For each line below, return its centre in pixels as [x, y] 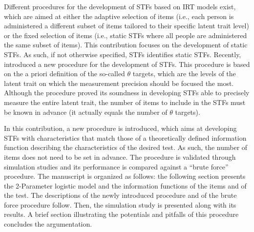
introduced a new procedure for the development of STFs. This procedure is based [127, 64]
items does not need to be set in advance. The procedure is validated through [120, 157]
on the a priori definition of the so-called [64, 74]
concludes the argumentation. [48, 224]
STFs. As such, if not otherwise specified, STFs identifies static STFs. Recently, [123, 54]
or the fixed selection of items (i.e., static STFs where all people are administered [126, 35]
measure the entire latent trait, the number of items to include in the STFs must [125, 102]
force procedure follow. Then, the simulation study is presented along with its [120, 204]
